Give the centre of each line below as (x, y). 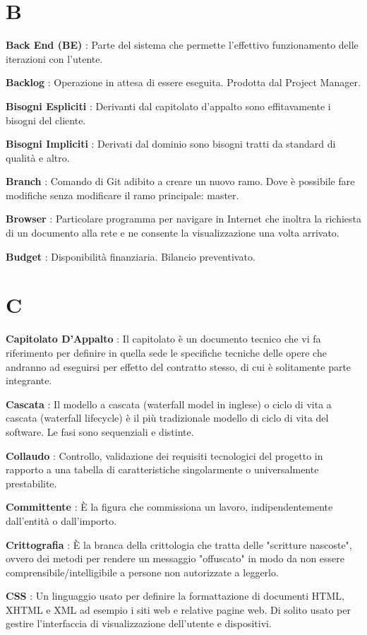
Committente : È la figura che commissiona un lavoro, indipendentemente (169, 507)
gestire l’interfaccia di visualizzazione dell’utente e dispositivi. (139, 623)
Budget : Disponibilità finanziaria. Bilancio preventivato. (131, 256)
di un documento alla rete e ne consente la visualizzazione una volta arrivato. (173, 233)
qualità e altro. (38, 157)
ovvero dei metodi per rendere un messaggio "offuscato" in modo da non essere (175, 558)
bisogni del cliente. (46, 120)
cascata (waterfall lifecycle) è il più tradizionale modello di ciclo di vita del (167, 418)
